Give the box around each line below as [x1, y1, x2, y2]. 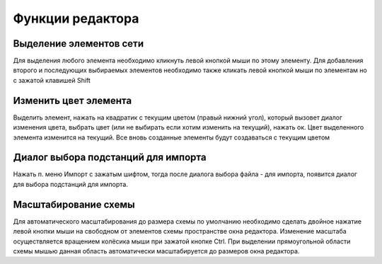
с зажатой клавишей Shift [13, 76, 91, 84]
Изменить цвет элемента [13, 94, 132, 106]
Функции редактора [13, 11, 139, 26]
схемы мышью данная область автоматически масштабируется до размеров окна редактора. [13, 246, 300, 255]
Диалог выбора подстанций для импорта [13, 151, 207, 163]
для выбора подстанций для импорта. [13, 180, 129, 188]
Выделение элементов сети [13, 38, 144, 50]
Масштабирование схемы [13, 198, 135, 210]
